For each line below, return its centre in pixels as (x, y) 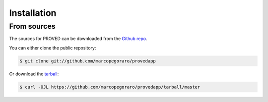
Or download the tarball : (34, 74)
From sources (32, 26)
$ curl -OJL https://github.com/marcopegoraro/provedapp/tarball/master (110, 87)
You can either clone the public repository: (53, 48)
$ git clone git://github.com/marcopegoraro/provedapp (88, 61)
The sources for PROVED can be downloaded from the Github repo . (78, 39)
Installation (33, 13)
